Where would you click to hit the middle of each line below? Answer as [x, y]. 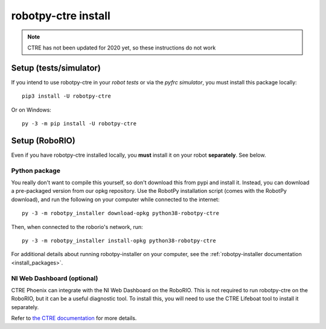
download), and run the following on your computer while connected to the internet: [115, 199]
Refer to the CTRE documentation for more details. [74, 318]
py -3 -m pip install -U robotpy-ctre [79, 124]
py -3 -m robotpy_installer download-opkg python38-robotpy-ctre [121, 213]
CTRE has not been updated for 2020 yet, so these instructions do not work [122, 48]
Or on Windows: [31, 110]
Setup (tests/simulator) [56, 68]
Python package [36, 171]
